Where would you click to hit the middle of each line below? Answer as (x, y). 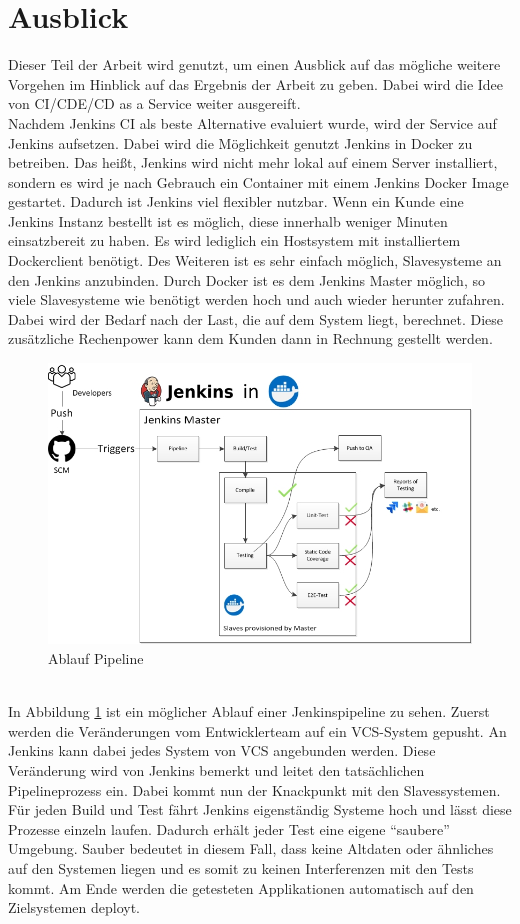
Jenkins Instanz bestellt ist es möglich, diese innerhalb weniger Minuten (228, 220)
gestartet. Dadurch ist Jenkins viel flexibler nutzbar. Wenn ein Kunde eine (236, 201)
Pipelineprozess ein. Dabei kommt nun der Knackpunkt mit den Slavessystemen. (254, 789)
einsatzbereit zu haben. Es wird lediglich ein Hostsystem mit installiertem (234, 240)
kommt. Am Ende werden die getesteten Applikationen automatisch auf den (241, 887)
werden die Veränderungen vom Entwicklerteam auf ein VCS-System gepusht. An (257, 730)
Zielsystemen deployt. (74, 907)
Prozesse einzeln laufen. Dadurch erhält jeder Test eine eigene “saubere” (229, 828)
